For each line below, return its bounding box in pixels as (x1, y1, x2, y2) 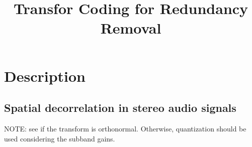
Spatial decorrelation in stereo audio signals (4, 100, 236, 115)
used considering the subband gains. (4, 133, 115, 143)
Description (4, 65, 86, 86)
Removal (100, 18, 161, 38)
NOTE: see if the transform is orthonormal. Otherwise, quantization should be (4, 123, 246, 133)
